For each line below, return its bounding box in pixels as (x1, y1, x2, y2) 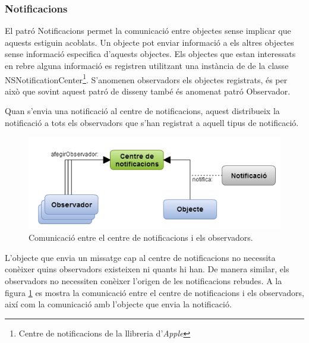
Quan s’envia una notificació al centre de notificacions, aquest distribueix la (5, 105, 280, 117)
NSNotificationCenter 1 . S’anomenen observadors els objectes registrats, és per (5, 71, 288, 86)
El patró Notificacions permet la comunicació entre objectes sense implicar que (5, 24, 291, 37)
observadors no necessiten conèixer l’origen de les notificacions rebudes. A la (5, 274, 282, 287)
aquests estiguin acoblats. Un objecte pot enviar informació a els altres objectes (5, 36, 294, 48)
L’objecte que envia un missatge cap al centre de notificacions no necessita (5, 251, 276, 263)
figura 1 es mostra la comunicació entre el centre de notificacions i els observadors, (5, 286, 304, 298)
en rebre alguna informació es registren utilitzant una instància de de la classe (5, 59, 289, 71)
